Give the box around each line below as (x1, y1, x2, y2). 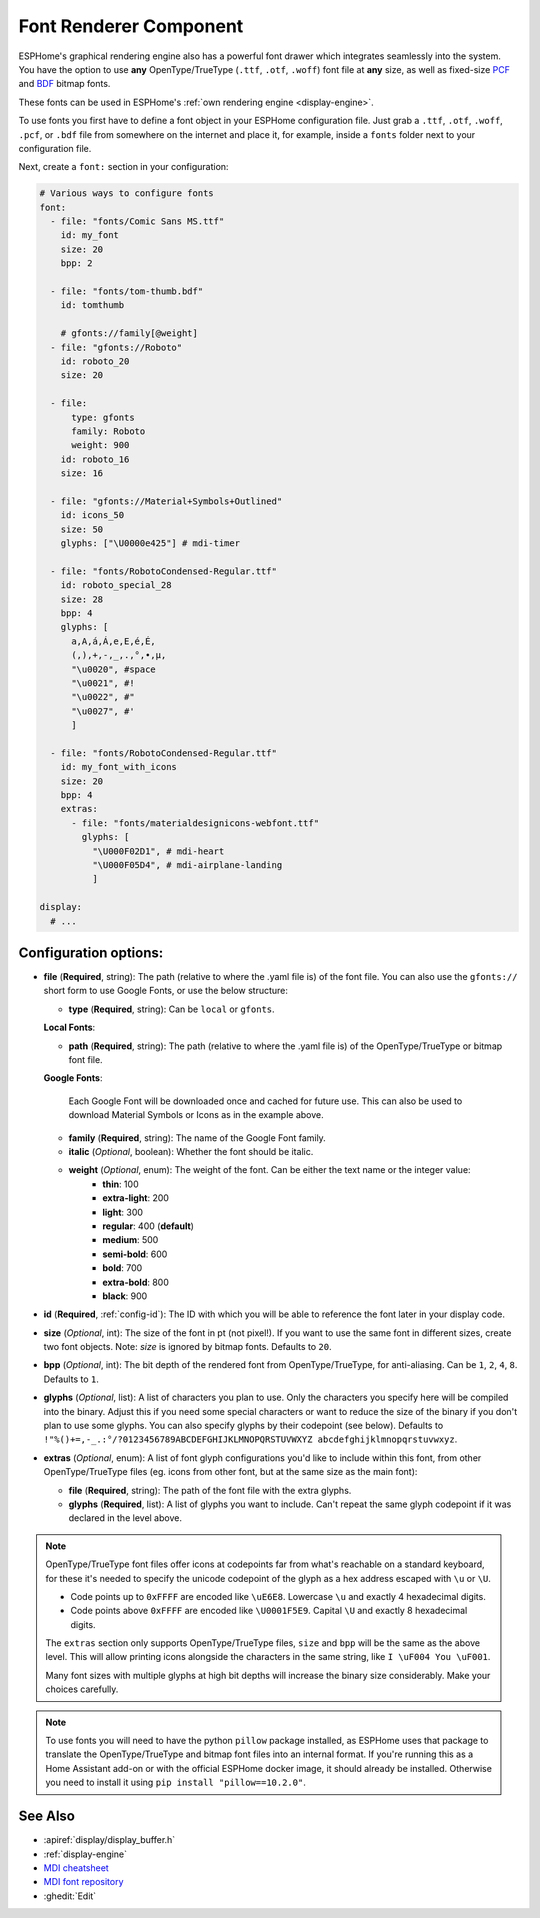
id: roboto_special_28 (60, 580, 172, 591)
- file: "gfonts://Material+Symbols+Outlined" (50, 495, 283, 507)
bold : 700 (102, 1262, 143, 1274)
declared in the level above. (68, 1512, 182, 1524)
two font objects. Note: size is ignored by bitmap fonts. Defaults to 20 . (43, 1341, 332, 1353)
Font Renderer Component (18, 15, 244, 37)
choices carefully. (45, 1683, 119, 1695)
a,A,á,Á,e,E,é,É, (71, 635, 157, 647)
